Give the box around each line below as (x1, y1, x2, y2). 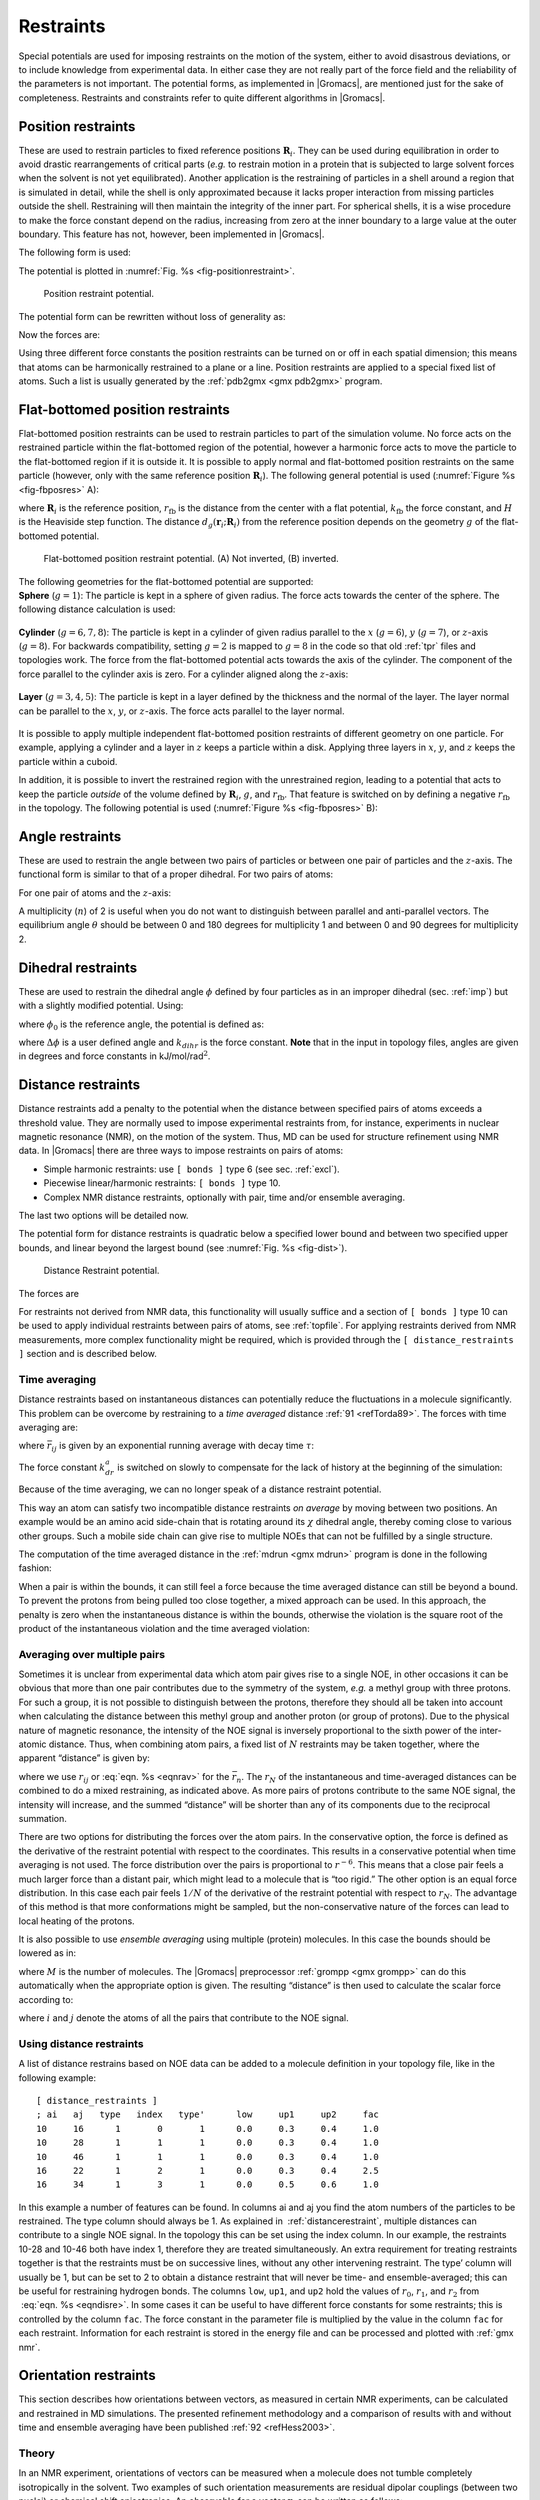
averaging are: (18, 1421, 79, 1433)
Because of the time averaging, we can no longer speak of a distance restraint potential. (18, 1483, 382, 1495)
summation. (18, 1812, 67, 1824)
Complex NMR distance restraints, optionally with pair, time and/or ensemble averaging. (43, 1191, 405, 1203)
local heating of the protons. (18, 1915, 135, 1927)
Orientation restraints (18, 2367, 156, 2384)
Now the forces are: (18, 328, 100, 340)
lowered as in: (18, 1947, 77, 1959)
